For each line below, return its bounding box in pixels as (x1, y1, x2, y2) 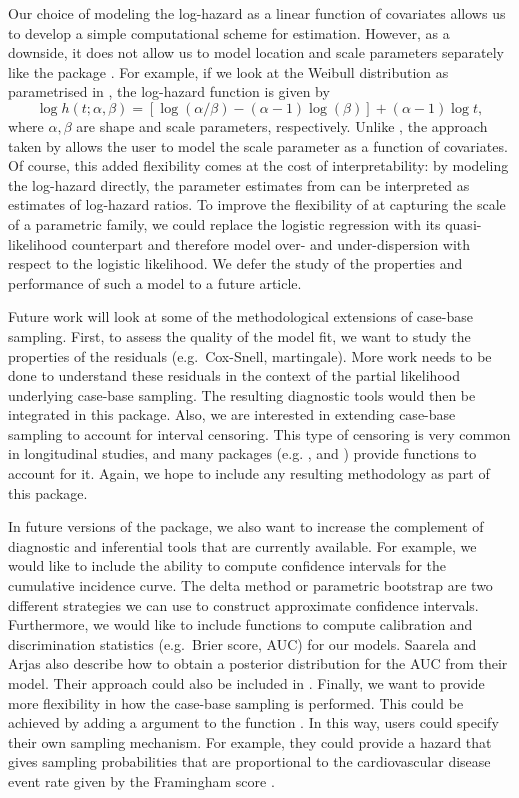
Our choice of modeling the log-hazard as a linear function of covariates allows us (8, 3, 506, 23)
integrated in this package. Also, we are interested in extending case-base (8, 404, 456, 425)
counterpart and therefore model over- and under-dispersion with (71, 233, 471, 254)
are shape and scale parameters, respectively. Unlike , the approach (76, 115, 488, 136)
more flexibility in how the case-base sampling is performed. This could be (8, 692, 464, 713)
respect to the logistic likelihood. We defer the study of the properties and (8, 253, 463, 274)
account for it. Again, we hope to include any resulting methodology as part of (8, 463, 490, 484)
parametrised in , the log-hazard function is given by (8, 81, 330, 102)
